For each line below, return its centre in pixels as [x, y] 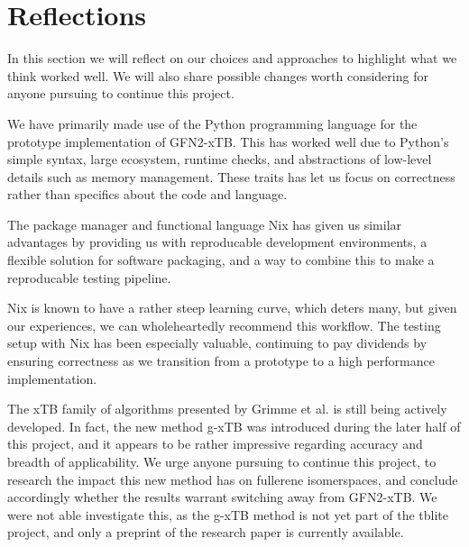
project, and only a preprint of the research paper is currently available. [206, 532]
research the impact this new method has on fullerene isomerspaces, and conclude [233, 479]
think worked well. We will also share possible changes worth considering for [218, 75]
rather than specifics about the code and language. [147, 194]
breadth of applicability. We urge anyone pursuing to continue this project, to [222, 461]
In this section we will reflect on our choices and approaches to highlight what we [232, 58]
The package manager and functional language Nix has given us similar [205, 224]
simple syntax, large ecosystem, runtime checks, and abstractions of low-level [220, 159]
